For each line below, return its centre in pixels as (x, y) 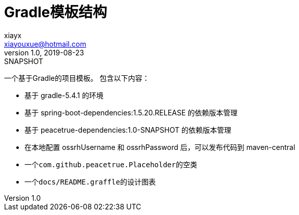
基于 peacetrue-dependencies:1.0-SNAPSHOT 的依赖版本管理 (128, 130)
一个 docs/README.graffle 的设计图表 (90, 181)
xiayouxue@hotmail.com (45, 44)
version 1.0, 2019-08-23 (44, 52)
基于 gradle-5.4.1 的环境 (64, 95)
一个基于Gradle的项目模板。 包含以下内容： (77, 78)
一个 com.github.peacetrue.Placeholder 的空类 (111, 164)
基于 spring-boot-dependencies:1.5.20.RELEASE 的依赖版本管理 (131, 112)
